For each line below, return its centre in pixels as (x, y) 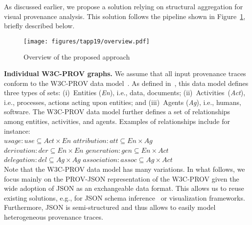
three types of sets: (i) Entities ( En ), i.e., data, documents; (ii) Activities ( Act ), (125, 92)
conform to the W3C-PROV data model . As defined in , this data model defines (126, 83)
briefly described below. (39, 26)
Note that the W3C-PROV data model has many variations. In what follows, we (125, 169)
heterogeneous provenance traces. (54, 216)
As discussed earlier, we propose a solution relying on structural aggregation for (124, 6)
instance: (17, 131)
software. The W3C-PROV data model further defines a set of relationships (117, 112)
